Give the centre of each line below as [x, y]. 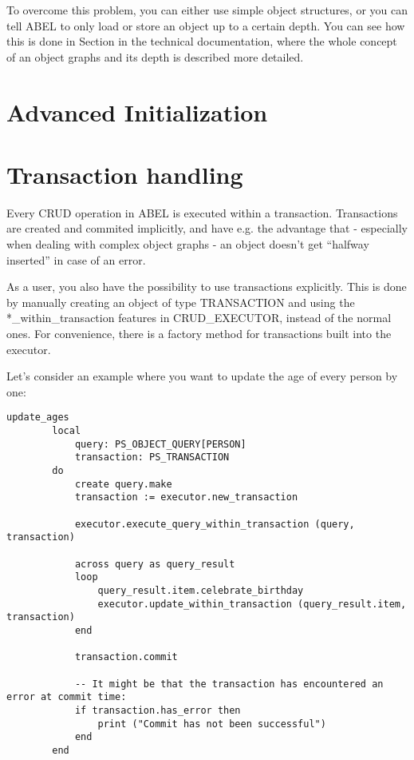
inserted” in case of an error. [76, 259]
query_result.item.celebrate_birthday [201, 590]
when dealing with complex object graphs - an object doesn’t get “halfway [188, 244]
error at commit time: [67, 697]
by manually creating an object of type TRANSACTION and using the [181, 302]
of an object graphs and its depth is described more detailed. [155, 56]
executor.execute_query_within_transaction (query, [215, 524]
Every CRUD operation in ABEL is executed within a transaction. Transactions [202, 212]
